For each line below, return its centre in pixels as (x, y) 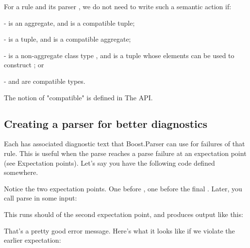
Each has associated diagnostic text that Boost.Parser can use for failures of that (125, 144)
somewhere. (21, 172)
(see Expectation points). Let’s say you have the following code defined (109, 163)
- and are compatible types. (45, 81)
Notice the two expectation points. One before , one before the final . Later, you (123, 188)
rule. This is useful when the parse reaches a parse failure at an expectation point (125, 153)
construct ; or (24, 65)
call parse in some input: (41, 198)
